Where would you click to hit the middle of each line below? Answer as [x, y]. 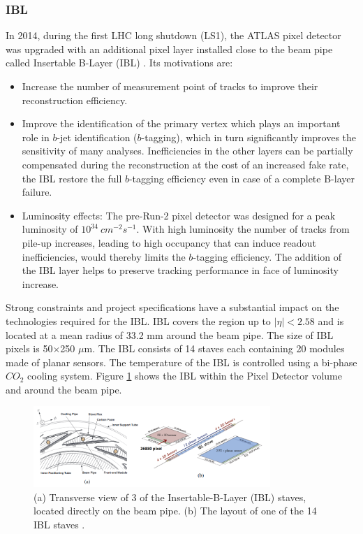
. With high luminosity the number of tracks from [243, 229]
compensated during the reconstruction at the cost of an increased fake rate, [185, 164]
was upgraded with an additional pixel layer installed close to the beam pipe [169, 49]
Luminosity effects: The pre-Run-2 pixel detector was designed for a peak [179, 215]
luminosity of [50, 229]
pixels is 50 [29, 348]
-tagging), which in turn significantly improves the [249, 137]
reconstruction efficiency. [75, 100]
